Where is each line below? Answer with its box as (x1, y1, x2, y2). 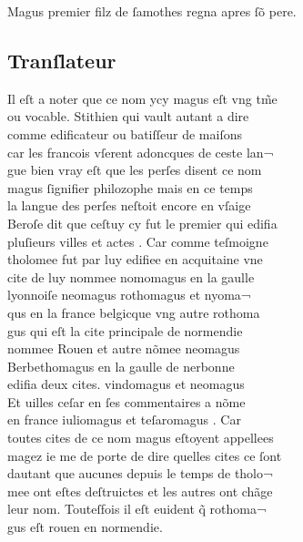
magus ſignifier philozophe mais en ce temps (7, 178, 253, 197)
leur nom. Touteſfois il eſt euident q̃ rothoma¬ (7, 499, 267, 518)
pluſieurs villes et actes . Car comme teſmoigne (7, 231, 268, 251)
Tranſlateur (7, 46, 116, 74)
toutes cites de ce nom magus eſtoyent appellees (7, 428, 274, 447)
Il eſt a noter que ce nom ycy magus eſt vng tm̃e (7, 88, 278, 107)
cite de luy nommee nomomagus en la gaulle (7, 267, 255, 286)
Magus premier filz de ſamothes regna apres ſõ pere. (7, 2, 297, 20)
